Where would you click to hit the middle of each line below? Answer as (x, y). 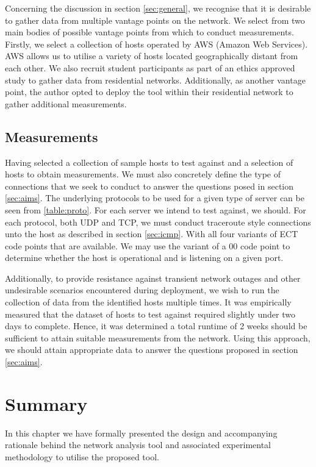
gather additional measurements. (66, 103)
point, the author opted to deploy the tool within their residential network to (149, 92)
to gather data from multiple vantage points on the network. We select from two (155, 20)
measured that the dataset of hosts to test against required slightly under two (150, 314)
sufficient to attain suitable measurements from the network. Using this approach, (158, 337)
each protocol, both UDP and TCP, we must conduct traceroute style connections (158, 222)
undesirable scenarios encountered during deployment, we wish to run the (142, 290)
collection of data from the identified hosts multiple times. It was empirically (148, 302)
